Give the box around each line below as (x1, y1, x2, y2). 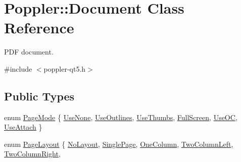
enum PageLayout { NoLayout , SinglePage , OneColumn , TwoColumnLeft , (4, 138, 233, 149)
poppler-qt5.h (43, 63, 86, 74)
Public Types (4, 88, 75, 103)
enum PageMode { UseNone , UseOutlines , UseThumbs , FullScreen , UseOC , (4, 112, 237, 122)
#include (4, 63, 32, 74)
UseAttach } (4, 122, 42, 132)
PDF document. (4, 46, 54, 57)
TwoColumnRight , (4, 148, 61, 159)
